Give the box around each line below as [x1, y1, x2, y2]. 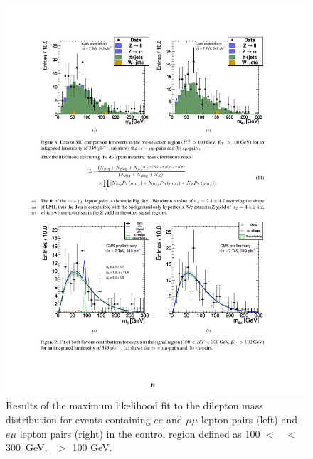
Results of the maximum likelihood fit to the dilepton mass [6, 398, 263, 413]
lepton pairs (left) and [201, 412, 297, 427]
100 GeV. [72, 440, 112, 455]
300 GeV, [6, 440, 48, 455]
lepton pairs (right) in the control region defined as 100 [19, 426, 260, 441]
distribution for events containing [6, 412, 151, 427]
